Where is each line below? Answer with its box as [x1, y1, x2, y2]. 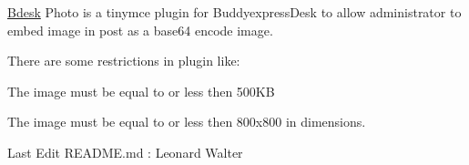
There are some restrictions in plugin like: [7, 51, 240, 70]
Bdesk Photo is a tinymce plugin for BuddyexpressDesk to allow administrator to [7, 3, 462, 21]
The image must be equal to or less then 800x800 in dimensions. [7, 112, 366, 131]
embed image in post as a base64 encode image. [7, 20, 273, 39]
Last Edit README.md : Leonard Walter [7, 142, 243, 161]
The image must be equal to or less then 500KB [7, 81, 275, 100]
